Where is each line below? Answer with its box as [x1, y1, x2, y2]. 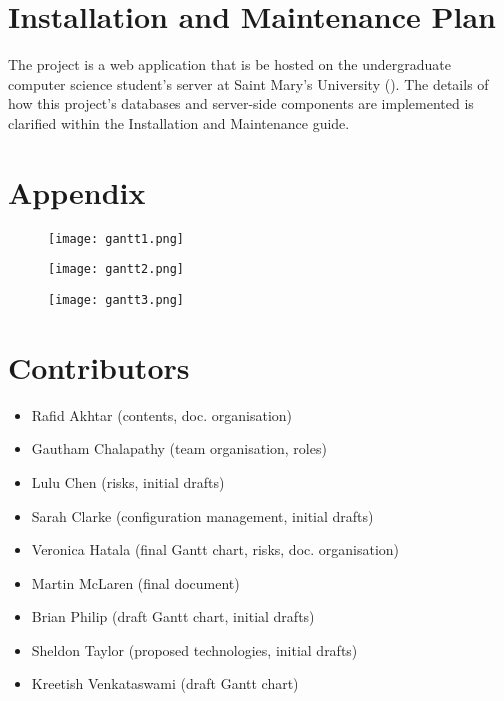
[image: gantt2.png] [48, 262, 185, 277]
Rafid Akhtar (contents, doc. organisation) [31, 404, 293, 425]
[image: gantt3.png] [48, 292, 185, 307]
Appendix [8, 171, 146, 212]
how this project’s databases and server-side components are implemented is [8, 93, 474, 114]
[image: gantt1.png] [48, 231, 185, 246]
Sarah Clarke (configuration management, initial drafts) [31, 505, 374, 526]
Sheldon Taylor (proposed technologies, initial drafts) [31, 639, 358, 660]
